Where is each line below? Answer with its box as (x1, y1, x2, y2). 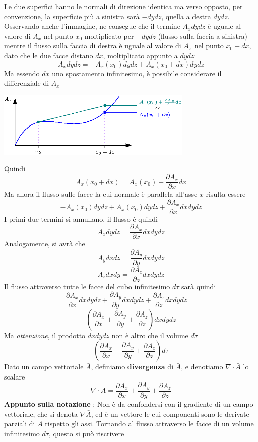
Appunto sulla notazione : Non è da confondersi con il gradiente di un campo (4, 398, 253, 409)
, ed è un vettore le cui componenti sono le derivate (91, 408, 249, 419)
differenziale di (4, 78, 49, 88)
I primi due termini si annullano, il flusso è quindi (4, 213, 158, 224)
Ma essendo (4, 68, 40, 78)
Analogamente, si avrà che (4, 238, 85, 249)
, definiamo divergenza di (91, 361, 174, 372)
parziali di (4, 418, 35, 429)
